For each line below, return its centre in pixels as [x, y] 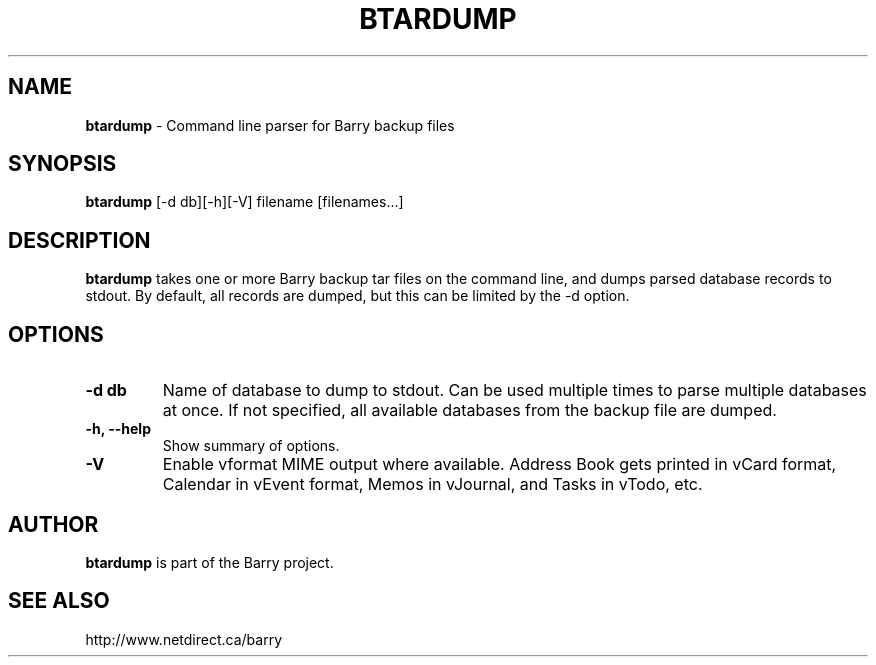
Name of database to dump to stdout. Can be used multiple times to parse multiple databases [514, 390]
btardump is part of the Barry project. [209, 562]
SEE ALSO [59, 601]
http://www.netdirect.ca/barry [184, 639]
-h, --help [118, 429]
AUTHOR [53, 524]
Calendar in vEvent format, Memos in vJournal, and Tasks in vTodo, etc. [432, 484]
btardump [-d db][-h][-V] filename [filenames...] [244, 202]
